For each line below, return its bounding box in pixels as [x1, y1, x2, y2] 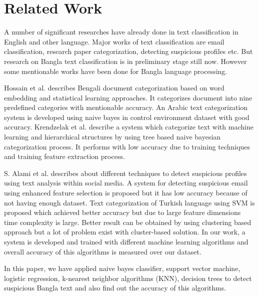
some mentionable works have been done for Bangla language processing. [4, 65, 227, 76]
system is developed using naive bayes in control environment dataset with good [4, 111, 249, 122]
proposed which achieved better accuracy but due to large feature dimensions [4, 207, 241, 217]
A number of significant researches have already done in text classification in [4, 26, 238, 37]
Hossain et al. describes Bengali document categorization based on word [4, 82, 224, 93]
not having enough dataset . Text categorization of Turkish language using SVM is [4, 197, 255, 207]
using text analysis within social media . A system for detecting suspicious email [4, 177, 248, 188]
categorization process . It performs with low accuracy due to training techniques [4, 141, 250, 151]
